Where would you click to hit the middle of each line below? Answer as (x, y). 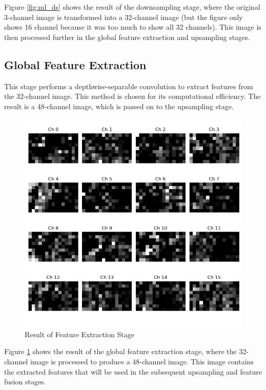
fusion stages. (25, 382)
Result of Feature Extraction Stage (79, 334)
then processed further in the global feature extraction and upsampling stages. (127, 37)
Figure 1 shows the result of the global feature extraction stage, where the (120, 351)
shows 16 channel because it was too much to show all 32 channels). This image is (133, 27)
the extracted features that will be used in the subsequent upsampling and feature (133, 371)
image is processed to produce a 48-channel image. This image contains (142, 362)
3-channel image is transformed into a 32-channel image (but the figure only (124, 17)
